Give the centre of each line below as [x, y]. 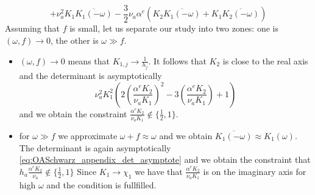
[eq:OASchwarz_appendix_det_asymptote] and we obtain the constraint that [165, 159]
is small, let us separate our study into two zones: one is [174, 28]
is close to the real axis [265, 60]
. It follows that [177, 60]
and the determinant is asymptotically [90, 76]
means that [89, 60]
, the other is [75, 40]
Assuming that [32, 28]
